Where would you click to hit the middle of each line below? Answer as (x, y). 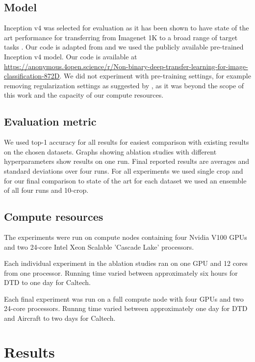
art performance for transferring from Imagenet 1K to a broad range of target (121, 37)
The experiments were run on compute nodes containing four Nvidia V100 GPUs (126, 237)
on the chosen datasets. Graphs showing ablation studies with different (110, 151)
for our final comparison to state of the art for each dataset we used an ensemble (125, 180)
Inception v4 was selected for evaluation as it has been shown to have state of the (127, 28)
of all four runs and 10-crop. (46, 190)
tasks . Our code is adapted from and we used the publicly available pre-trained (124, 47)
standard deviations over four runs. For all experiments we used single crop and (124, 170)
